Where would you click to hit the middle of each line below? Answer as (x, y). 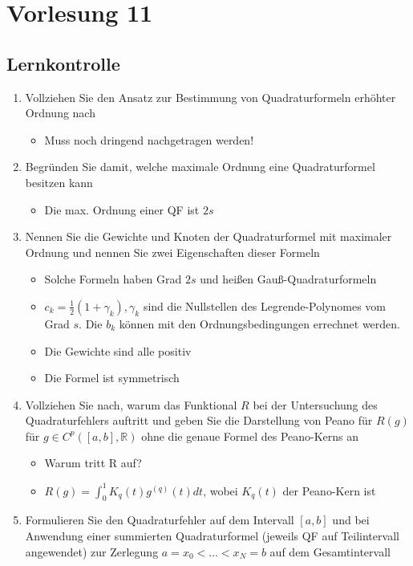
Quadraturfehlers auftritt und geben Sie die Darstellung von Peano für (199, 420)
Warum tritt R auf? (93, 463)
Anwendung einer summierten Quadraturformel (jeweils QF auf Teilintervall (212, 535)
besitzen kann (59, 182)
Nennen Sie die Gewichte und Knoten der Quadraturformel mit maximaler (209, 236)
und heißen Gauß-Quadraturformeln (288, 279)
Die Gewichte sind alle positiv (118, 350)
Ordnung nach (60, 113)
